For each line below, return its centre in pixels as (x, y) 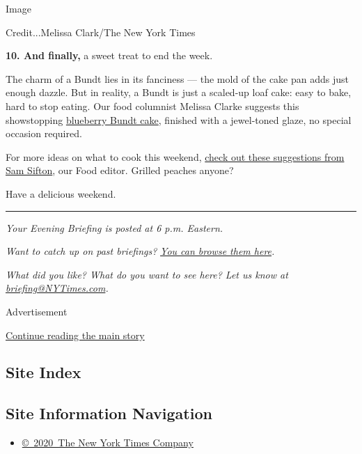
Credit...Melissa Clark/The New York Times (101, 32)
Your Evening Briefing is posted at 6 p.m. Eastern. (115, 227)
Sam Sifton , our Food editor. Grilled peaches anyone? (120, 170)
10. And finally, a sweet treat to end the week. (109, 55)
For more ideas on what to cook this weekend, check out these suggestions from (175, 156)
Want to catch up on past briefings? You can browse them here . (140, 251)
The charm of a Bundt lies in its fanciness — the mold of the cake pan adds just (177, 78)
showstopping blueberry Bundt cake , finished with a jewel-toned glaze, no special (179, 119)
